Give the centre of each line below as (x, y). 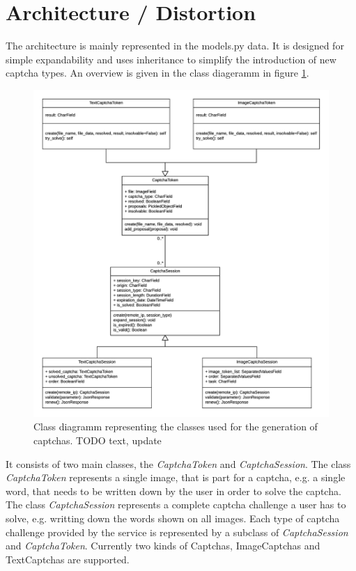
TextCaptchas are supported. (68, 559)
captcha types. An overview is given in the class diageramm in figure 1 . (157, 73)
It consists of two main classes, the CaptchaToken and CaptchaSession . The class (178, 463)
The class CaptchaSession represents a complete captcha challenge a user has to (176, 504)
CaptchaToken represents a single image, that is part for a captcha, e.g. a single (176, 477)
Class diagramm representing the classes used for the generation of (176, 427)
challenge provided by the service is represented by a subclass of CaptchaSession (177, 532)
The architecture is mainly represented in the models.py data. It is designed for (175, 46)
